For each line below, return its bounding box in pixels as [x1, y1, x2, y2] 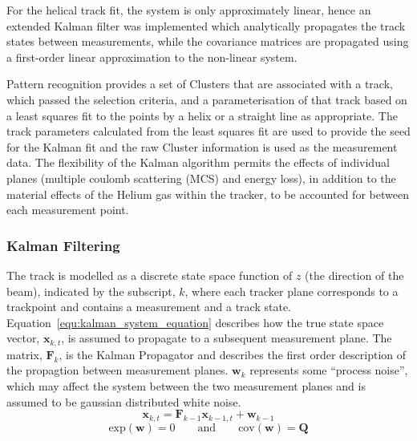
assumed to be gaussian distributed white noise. [6, 393, 241, 410]
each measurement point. [6, 201, 129, 218]
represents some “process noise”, [249, 362, 408, 378]
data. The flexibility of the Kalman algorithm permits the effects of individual [6, 154, 390, 171]
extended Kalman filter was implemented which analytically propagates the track [6, 17, 406, 34]
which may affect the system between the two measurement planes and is [6, 377, 366, 394]
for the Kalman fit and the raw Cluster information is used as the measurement [6, 138, 398, 155]
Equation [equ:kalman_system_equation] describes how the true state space [6, 314, 384, 330]
